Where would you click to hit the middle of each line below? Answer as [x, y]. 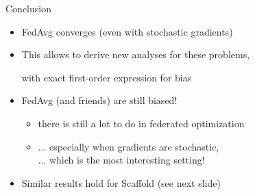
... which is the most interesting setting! [121, 160]
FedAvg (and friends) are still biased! [99, 100]
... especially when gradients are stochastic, [129, 146]
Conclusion [28, 8]
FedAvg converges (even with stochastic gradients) [127, 31]
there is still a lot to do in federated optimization [141, 123]
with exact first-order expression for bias [107, 77]
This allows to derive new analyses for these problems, [136, 54]
